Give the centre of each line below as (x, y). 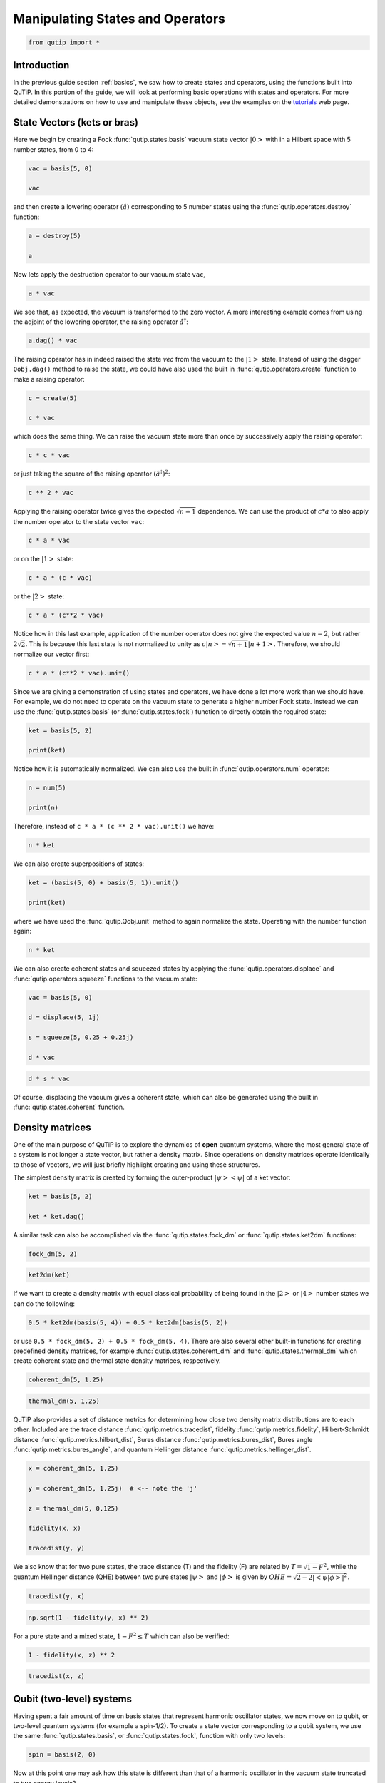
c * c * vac (49, 455)
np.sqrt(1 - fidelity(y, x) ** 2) (88, 1618)
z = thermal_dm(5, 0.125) (73, 1508)
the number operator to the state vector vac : (79, 521)
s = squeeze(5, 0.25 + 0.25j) (81, 1037)
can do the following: (44, 1303)
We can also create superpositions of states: (79, 864)
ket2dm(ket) (49, 1275)
